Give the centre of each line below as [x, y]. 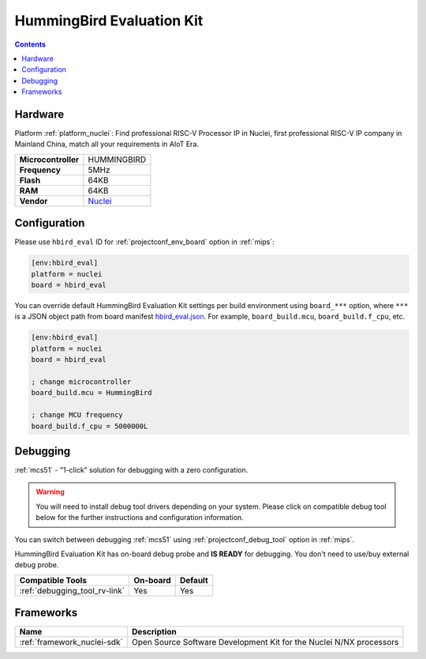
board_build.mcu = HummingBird [92, 393]
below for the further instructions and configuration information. [140, 518]
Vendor [34, 201]
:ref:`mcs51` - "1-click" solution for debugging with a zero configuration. [131, 470]
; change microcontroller [81, 382]
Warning [50, 492]
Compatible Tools [53, 580]
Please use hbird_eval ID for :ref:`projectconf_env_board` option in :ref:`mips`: [145, 242]
